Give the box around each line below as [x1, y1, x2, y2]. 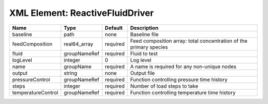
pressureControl [12, 76, 51, 83]
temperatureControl [12, 89, 59, 96]
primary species [130, 44, 168, 51]
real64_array [64, 40, 94, 47]
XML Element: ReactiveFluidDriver [9, 7, 154, 18]
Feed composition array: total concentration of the [130, 37, 248, 44]
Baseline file [130, 31, 159, 38]
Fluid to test [130, 50, 158, 57]
